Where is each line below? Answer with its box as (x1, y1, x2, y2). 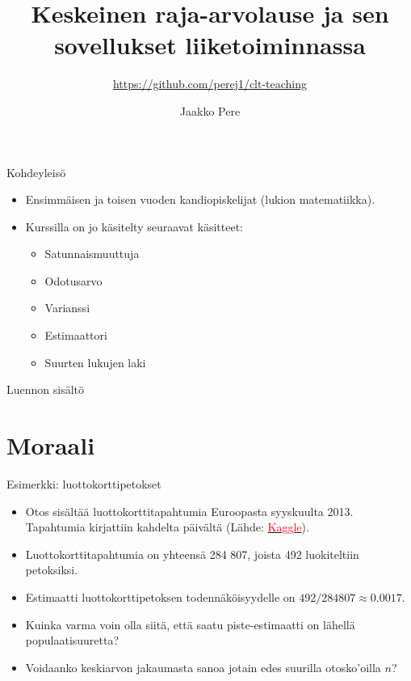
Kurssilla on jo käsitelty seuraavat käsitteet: (25, 218, 243, 235)
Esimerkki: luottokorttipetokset (6, 475, 161, 492)
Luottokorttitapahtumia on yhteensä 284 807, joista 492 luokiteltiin (25, 545, 359, 562)
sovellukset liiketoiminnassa (54, 28, 366, 61)
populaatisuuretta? (25, 632, 120, 649)
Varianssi (44, 299, 90, 316)
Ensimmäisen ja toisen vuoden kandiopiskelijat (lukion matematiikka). (25, 191, 375, 208)
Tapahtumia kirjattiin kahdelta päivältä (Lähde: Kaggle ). (25, 518, 309, 535)
